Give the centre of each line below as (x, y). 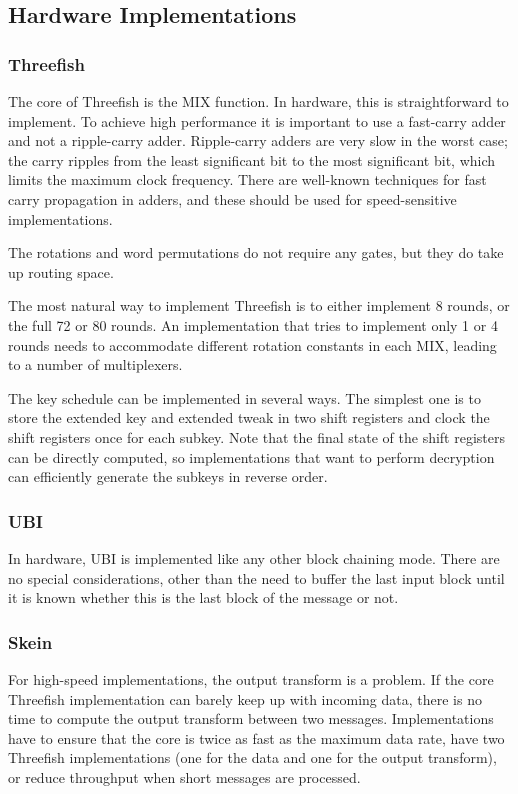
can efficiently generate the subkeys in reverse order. (168, 476)
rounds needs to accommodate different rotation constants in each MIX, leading (252, 344)
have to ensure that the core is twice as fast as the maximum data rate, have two (256, 737)
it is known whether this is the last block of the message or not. (203, 597)
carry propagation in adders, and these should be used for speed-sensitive (232, 198)
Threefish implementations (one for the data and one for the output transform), (252, 757)
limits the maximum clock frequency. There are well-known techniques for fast (247, 179)
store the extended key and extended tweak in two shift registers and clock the (249, 417)
